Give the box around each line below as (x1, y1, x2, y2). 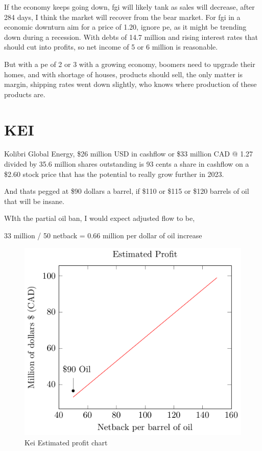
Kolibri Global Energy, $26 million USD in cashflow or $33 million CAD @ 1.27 (4, 148, 253, 159)
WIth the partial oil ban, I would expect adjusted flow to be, (4, 213, 195, 223)
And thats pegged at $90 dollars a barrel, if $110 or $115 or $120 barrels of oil (4, 186, 249, 196)
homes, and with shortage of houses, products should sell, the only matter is (4, 69, 243, 79)
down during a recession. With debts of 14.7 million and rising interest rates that (4, 31, 258, 42)
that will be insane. (4, 195, 64, 206)
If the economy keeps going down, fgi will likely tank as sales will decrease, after (4, 2, 255, 12)
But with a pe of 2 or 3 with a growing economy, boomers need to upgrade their (4, 58, 255, 69)
